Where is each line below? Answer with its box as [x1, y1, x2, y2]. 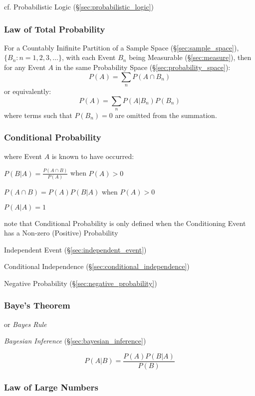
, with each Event [62, 52, 116, 62]
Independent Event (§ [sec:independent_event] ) [4, 244, 147, 254]
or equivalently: [4, 85, 51, 96]
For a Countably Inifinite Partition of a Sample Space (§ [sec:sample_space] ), [4, 42, 239, 52]
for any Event [4, 62, 46, 72]
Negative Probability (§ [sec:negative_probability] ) [4, 277, 157, 288]
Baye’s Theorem [4, 299, 70, 311]
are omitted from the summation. [115, 109, 217, 120]
